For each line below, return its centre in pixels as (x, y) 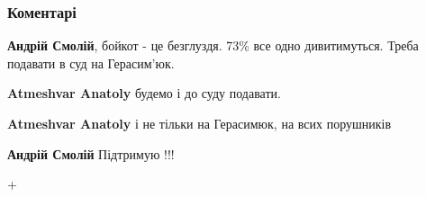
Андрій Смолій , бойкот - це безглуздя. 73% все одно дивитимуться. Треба (213, 45)
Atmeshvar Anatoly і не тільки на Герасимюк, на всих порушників (199, 123)
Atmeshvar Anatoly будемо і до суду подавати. (144, 93)
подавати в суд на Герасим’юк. (91, 63)
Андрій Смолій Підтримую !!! (91, 153)
